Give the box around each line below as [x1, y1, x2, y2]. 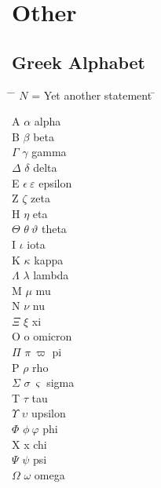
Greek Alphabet [12, 49, 145, 74]
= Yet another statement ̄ [31, 86, 156, 103]
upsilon [31, 405, 66, 421]
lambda [33, 267, 69, 283]
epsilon [38, 174, 72, 191]
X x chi [12, 435, 47, 452]
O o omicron [12, 328, 72, 344]
